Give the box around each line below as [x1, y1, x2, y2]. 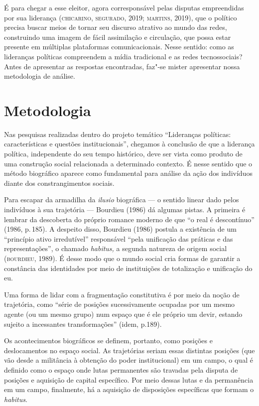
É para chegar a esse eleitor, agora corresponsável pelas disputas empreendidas [4, 2, 244, 12]
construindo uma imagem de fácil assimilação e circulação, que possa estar [4, 31, 231, 42]
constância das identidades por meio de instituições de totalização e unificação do [4, 263, 253, 273]
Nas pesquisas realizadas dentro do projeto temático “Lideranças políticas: [4, 129, 231, 139]
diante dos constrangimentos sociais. [4, 177, 115, 188]
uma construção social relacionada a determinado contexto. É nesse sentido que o [4, 158, 253, 168]
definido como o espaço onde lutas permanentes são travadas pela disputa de [4, 364, 238, 375]
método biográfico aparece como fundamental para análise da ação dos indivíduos [4, 168, 253, 178]
